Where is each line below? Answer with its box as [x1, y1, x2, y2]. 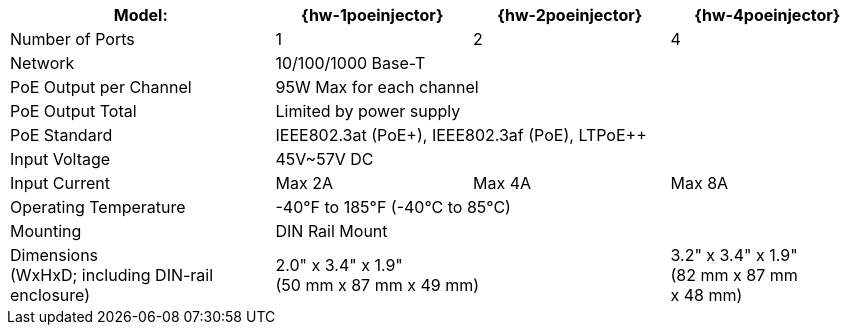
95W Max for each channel [275, 77, 479, 97]
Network [10, 53, 75, 73]
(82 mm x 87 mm [670, 265, 798, 285]
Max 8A [670, 173, 729, 193]
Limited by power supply [275, 101, 461, 121]
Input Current [10, 173, 110, 193]
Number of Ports [10, 29, 135, 49]
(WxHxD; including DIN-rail [10, 265, 214, 285]
